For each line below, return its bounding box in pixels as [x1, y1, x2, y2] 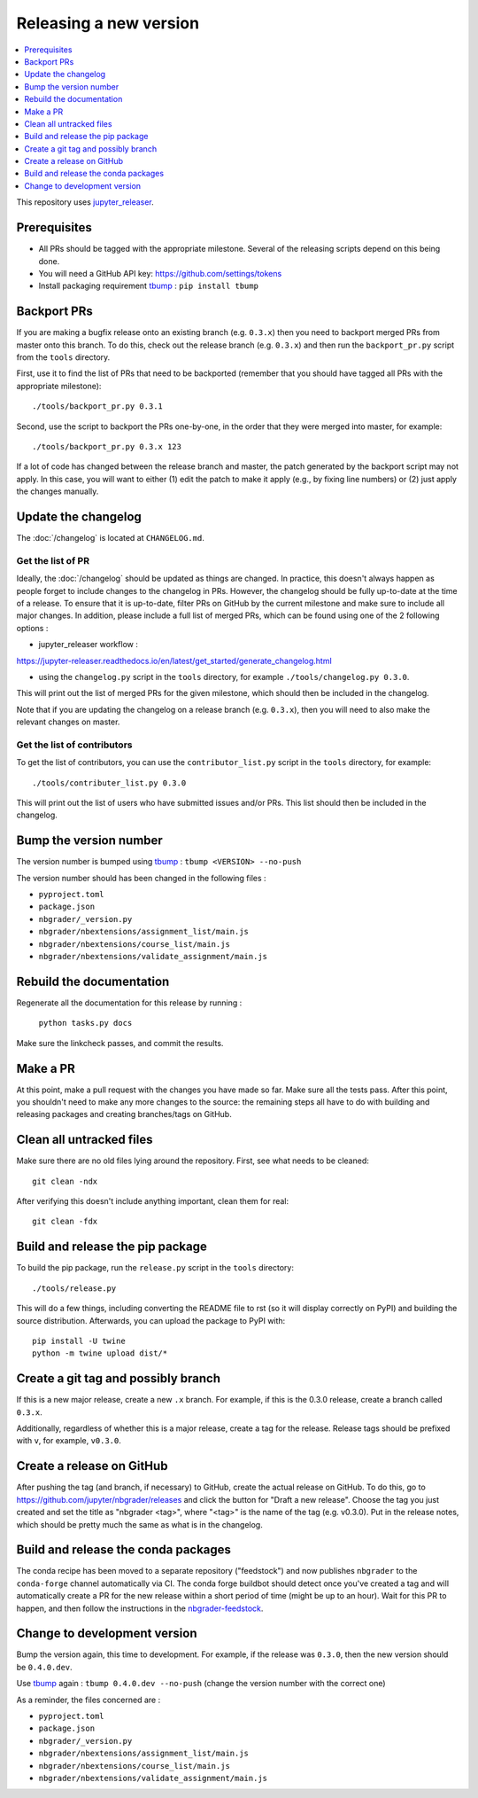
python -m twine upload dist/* [32, 1348, 168, 1358]
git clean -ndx [32, 1176, 98, 1186]
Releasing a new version [16, 13, 199, 33]
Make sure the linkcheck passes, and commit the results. [16, 1037, 224, 1048]
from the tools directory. [16, 352, 111, 363]
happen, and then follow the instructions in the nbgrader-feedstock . [16, 1603, 264, 1614]
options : [16, 622, 49, 633]
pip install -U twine [32, 1335, 126, 1346]
